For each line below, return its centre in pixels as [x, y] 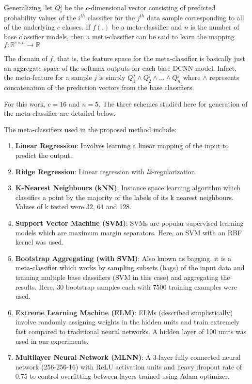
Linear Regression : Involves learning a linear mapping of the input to [122, 146]
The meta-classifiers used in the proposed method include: [90, 129]
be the [74, 7]
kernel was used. [39, 242]
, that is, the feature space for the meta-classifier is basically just [149, 58]
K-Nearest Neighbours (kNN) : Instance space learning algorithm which [128, 188]
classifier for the [111, 17]
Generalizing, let [28, 7]
